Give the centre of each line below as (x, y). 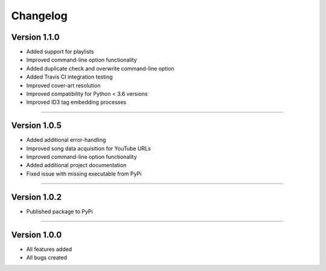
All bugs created (47, 258)
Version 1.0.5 (36, 126)
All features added (49, 249)
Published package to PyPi (59, 211)
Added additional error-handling (66, 140)
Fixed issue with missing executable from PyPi (84, 174)
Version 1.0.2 (37, 197)
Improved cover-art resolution (63, 85)
